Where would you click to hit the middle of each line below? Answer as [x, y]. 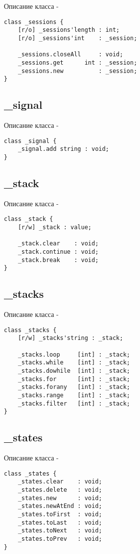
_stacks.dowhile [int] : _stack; [74, 371]
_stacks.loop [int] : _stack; [74, 354]
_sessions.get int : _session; [78, 62]
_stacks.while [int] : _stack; [74, 363]
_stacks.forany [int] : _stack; [74, 387]
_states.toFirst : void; [60, 515]
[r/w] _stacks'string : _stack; [70, 338]
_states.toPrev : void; [60, 539]
